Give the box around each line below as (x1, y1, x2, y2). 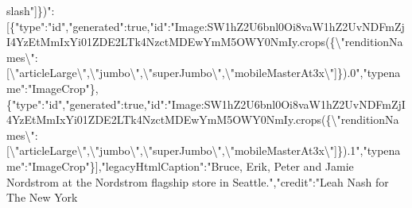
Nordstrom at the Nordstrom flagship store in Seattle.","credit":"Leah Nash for (6, 173, 389, 190)
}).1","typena (337, 142, 401, 159)
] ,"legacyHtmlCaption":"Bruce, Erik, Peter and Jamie (95, 157, 354, 174)
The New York (6, 189, 78, 206)
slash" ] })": (6, 2, 55, 18)
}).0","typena (337, 64, 401, 81)
